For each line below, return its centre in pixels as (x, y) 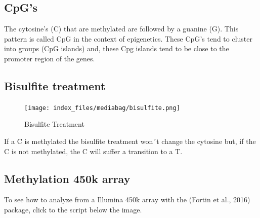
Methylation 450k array (67, 178)
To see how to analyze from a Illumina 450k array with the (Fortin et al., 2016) (127, 199)
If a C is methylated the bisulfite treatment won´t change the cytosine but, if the (130, 141)
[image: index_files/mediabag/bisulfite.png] (102, 108)
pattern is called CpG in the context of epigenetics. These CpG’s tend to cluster (128, 38)
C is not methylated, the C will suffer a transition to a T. (93, 151)
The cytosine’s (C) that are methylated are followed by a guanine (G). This (121, 29)
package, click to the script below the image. (73, 210)
